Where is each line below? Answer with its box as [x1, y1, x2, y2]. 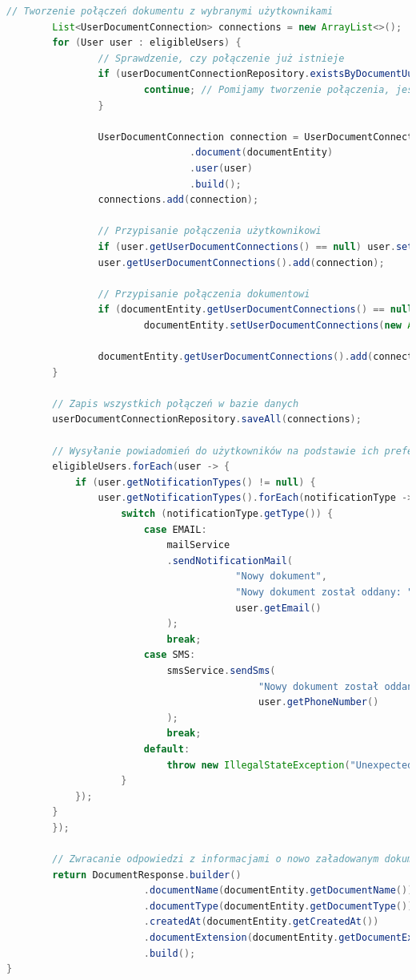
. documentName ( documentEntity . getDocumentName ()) [143, 885, 414, 897]
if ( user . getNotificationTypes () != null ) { [74, 476, 316, 488]
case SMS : [143, 649, 196, 661]
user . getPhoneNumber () [258, 696, 379, 708]
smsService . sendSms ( [166, 664, 276, 676]
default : [143, 743, 190, 755]
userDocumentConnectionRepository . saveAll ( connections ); [52, 413, 362, 425]
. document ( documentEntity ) [190, 147, 334, 159]
